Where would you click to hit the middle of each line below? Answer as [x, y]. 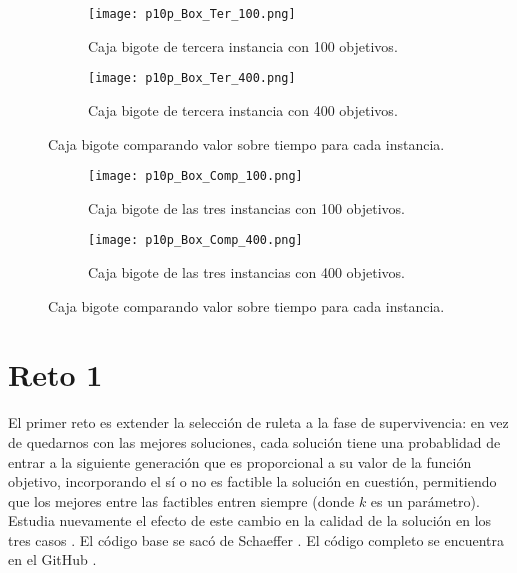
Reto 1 [55, 374]
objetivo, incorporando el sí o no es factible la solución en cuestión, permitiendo [252, 481]
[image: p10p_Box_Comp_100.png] [195, 176]
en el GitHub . [52, 559]
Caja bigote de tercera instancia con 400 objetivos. [243, 109]
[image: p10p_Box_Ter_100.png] [192, 14]
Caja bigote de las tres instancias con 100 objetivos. [246, 207]
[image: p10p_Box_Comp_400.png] [195, 240]
